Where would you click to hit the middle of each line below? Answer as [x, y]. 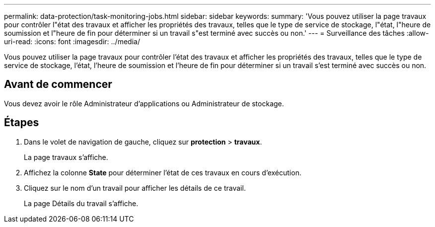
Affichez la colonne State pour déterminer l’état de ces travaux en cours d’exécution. [163, 172]
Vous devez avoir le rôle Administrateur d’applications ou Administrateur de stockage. [144, 103]
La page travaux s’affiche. [66, 157]
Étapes [22, 123]
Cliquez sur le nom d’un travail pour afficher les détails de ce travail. [135, 188]
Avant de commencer [58, 84]
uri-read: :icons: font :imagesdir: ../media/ [72, 41]
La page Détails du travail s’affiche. [81, 203]
